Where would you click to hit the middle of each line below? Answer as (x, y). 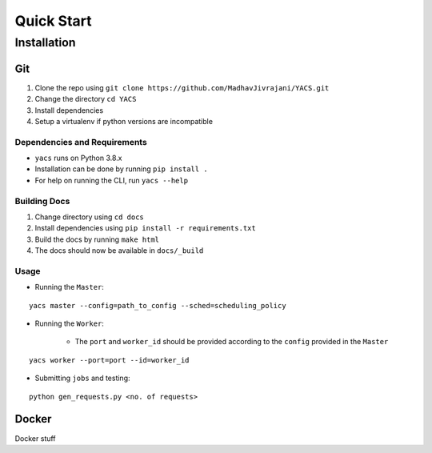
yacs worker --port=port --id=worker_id (109, 360)
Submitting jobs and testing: (82, 378)
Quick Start (53, 21)
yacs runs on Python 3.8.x (78, 158)
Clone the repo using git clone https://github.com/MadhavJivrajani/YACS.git (182, 87)
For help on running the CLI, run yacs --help (111, 180)
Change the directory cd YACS (86, 99)
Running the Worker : (69, 323)
